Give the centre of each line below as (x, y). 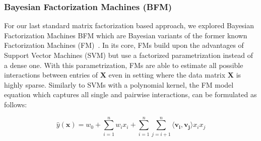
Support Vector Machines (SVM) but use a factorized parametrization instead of (128, 55)
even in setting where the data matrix (167, 75)
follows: (16, 104)
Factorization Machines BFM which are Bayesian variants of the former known (126, 35)
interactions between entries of (51, 75)
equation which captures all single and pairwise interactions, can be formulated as (130, 94)
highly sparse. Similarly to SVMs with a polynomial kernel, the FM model (119, 84)
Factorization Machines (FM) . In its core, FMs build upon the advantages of (124, 45)
